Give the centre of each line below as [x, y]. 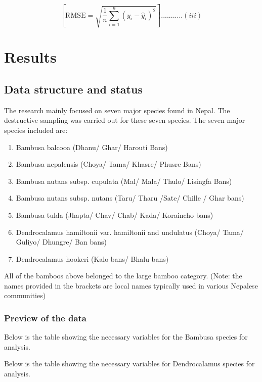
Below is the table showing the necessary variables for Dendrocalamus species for [129, 364]
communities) [25, 295]
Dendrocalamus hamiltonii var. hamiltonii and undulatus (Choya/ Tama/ [130, 232]
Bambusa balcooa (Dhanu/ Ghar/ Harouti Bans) [92, 147]
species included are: [36, 130]
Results [30, 57]
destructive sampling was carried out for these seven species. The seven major [125, 120]
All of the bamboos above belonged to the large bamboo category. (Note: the [123, 276]
